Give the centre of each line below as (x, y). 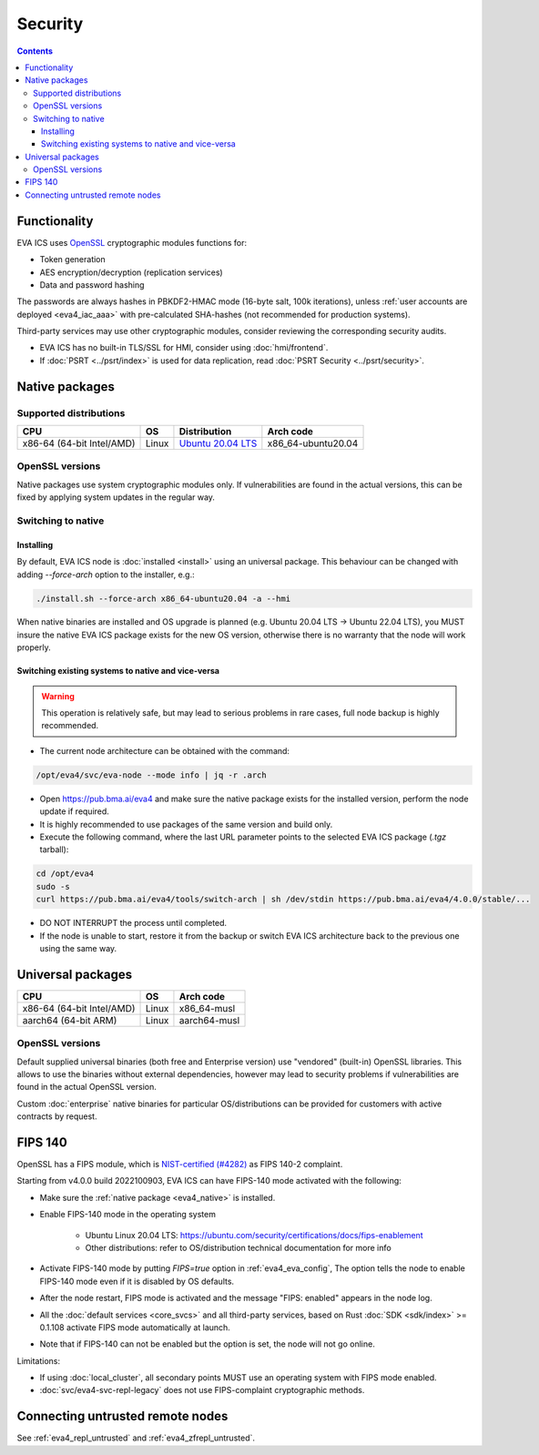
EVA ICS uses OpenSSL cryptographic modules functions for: (132, 242)
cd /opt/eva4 (65, 874)
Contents (35, 51)
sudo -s (53, 886)
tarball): (54, 850)
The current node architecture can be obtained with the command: (165, 750)
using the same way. (78, 948)
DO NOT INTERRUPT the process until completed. (133, 923)
